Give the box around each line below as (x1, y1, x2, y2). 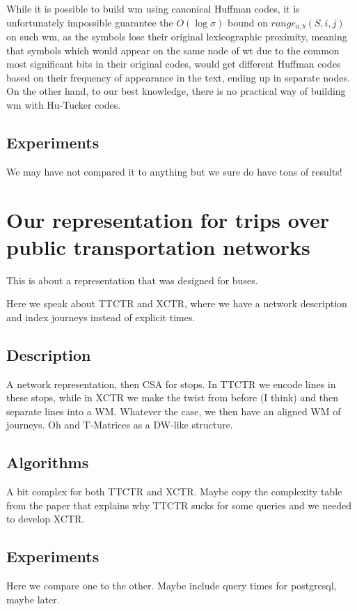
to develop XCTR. (6, 511, 85, 526)
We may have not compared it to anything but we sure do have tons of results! (6, 164, 342, 178)
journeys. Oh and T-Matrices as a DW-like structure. (6, 417, 233, 432)
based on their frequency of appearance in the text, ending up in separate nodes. (6, 70, 350, 84)
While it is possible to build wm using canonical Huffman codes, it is (6, 1, 300, 15)
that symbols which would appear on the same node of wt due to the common (6, 42, 340, 57)
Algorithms (6, 451, 89, 473)
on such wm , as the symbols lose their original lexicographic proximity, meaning (6, 29, 347, 44)
